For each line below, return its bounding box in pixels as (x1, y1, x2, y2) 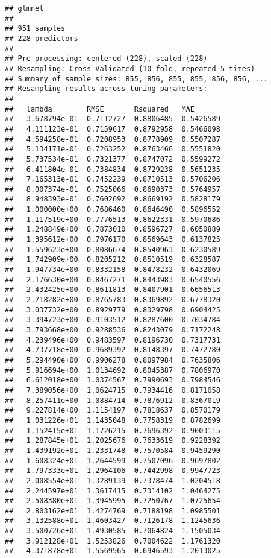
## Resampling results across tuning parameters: (5, 84, 208, 94)
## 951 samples (5, 24, 66, 33)
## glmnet (5, 4, 44, 13)
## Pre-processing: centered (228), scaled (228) (5, 54, 208, 63)
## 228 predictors (5, 34, 78, 43)
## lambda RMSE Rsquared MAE (5, 104, 195, 113)
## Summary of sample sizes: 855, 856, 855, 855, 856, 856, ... (5, 74, 268, 83)
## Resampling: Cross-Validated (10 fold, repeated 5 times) (5, 64, 255, 73)
